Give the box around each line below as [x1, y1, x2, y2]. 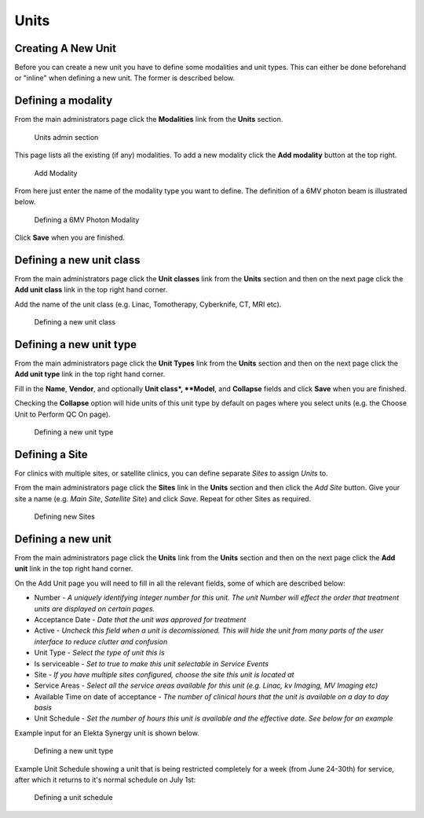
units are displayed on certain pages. [34, 603, 155, 613]
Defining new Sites [34, 512, 96, 522]
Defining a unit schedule [34, 793, 113, 802]
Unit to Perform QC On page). [14, 409, 111, 419]
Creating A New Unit [14, 42, 117, 55]
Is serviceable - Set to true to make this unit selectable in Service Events [34, 658, 269, 668]
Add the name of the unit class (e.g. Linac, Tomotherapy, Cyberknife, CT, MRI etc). [14, 299, 282, 309]
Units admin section [34, 132, 99, 141]
